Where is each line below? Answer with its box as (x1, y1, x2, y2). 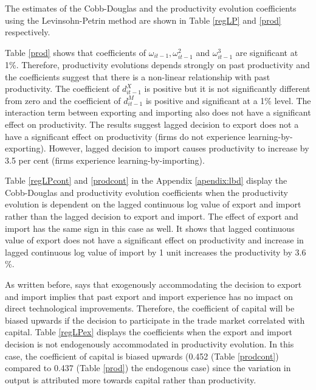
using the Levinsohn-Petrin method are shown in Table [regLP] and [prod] (5, 13, 281, 26)
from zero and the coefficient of (5, 94, 121, 106)
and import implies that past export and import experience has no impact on (5, 290, 294, 302)
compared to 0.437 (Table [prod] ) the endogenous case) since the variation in (5, 361, 291, 374)
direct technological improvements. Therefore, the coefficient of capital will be (5, 302, 295, 315)
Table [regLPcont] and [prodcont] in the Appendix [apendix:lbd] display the (5, 174, 287, 187)
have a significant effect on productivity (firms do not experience (5, 130, 246, 142)
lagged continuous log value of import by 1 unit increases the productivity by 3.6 (5, 245, 306, 258)
